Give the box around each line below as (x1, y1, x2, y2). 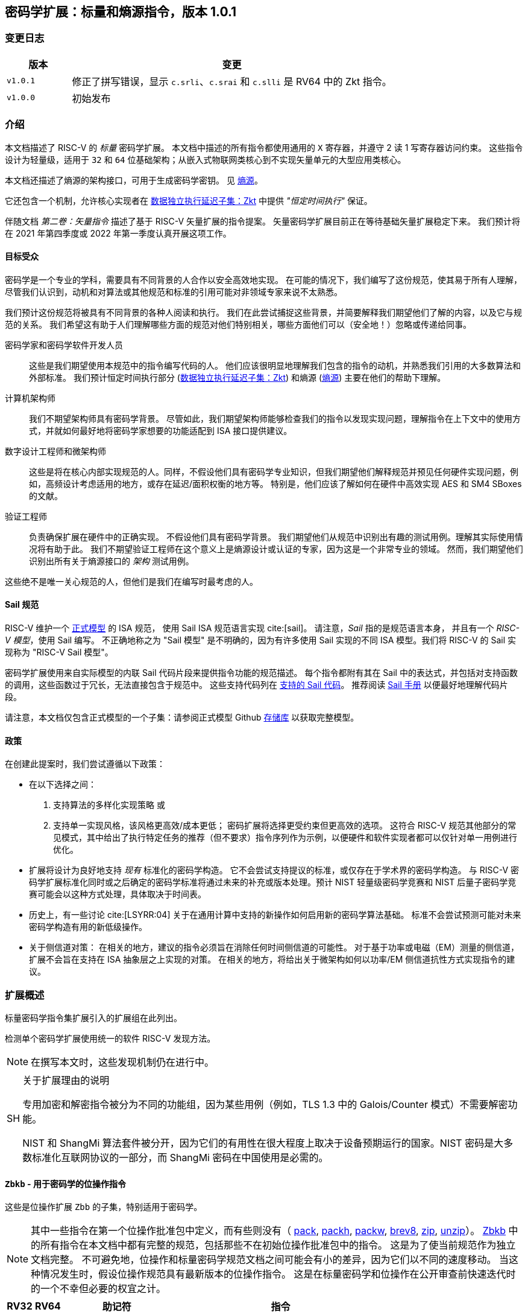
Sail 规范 (5, 599, 39, 610)
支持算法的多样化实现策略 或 (53, 800, 165, 810)
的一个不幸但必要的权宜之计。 (31, 1282, 166, 1295)
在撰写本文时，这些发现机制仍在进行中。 (31, 1056, 215, 1068)
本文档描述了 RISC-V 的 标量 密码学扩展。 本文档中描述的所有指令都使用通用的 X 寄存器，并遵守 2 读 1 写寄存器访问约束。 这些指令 (5, 142, 523, 153)
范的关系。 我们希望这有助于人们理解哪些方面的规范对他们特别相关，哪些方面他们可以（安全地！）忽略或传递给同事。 (5, 319, 471, 330)
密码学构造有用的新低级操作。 (29, 922, 147, 932)
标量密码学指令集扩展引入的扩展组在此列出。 (5, 1012, 182, 1023)
